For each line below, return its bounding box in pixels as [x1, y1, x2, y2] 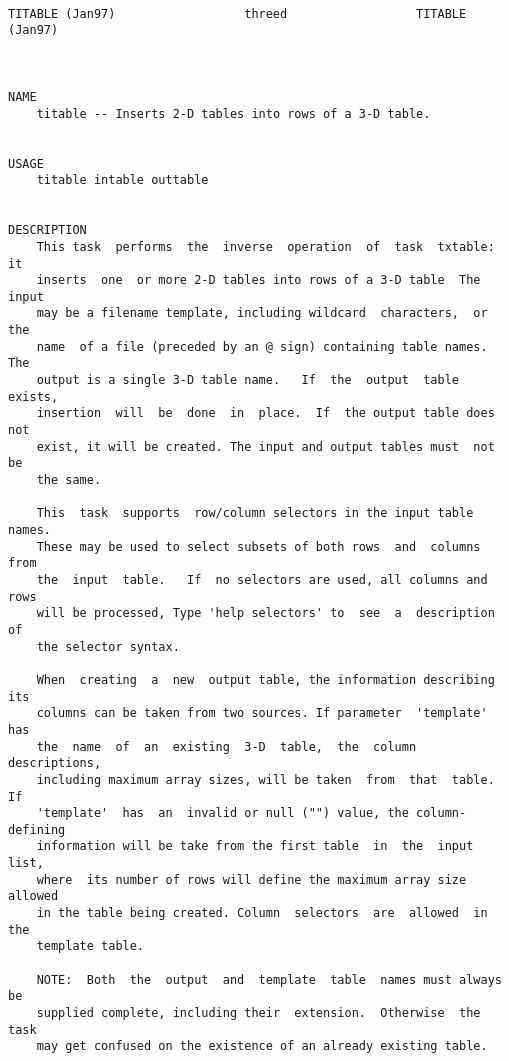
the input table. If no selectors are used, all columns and [36, 572, 488, 587]
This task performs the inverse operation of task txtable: [36, 239, 495, 254]
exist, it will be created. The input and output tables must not [36, 439, 495, 454]
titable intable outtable [36, 173, 209, 188]
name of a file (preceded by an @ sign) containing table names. [36, 339, 488, 354]
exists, [8, 389, 59, 404]
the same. [36, 473, 102, 488]
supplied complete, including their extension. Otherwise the [36, 1006, 481, 1021]
